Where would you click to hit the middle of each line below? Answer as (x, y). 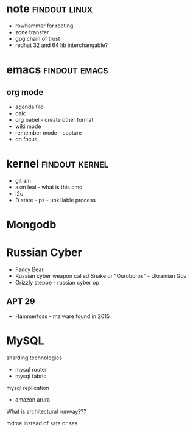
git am (23, 180)
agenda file (29, 107)
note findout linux (50, 9)
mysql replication (28, 388)
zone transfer (32, 32)
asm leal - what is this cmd (49, 187)
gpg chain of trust (37, 38)
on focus (26, 139)
